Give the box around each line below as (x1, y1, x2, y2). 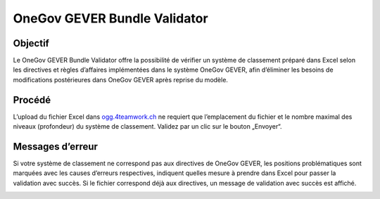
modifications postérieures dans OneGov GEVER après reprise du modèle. (13, 75, 229, 84)
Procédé (13, 94, 51, 105)
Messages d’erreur (13, 141, 99, 153)
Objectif (13, 37, 49, 49)
